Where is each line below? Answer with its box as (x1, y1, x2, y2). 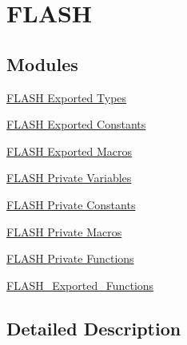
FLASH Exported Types (6, 89, 127, 105)
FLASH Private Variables (6, 169, 132, 186)
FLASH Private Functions (6, 250, 134, 267)
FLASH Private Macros (6, 223, 122, 240)
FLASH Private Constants (6, 196, 136, 212)
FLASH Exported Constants (6, 116, 146, 133)
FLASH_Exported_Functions (6, 276, 154, 293)
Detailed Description (6, 315, 181, 340)
